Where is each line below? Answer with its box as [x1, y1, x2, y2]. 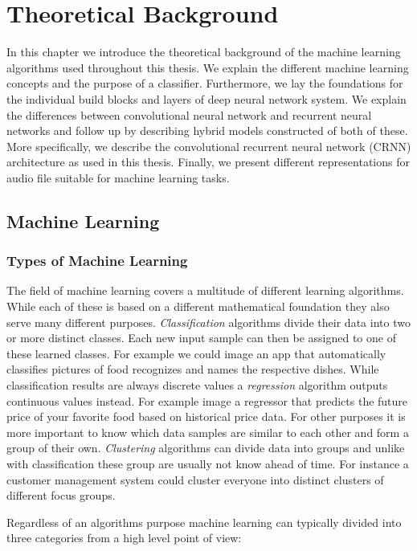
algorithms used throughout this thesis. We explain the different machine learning [6, 59, 409, 76]
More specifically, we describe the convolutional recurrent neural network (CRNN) [6, 137, 411, 154]
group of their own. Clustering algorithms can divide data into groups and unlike [6, 439, 405, 456]
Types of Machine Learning [6, 251, 188, 271]
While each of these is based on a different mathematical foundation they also [6, 298, 390, 315]
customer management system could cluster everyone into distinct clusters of [6, 471, 384, 488]
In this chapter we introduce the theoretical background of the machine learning [6, 43, 401, 60]
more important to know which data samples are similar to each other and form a [6, 423, 409, 440]
